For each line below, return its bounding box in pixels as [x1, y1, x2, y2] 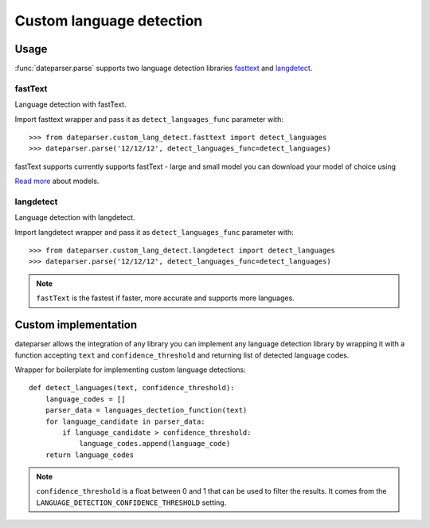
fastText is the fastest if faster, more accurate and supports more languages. [36, 293, 295, 303]
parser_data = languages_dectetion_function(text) [45, 406, 248, 415]
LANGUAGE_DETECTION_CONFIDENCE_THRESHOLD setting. [36, 498, 227, 507]
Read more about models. [14, 176, 100, 186]
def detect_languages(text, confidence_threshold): [29, 383, 235, 393]
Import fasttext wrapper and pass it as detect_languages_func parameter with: [14, 114, 284, 123]
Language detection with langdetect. [14, 213, 135, 222]
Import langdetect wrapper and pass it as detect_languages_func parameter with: [14, 227, 294, 237]
